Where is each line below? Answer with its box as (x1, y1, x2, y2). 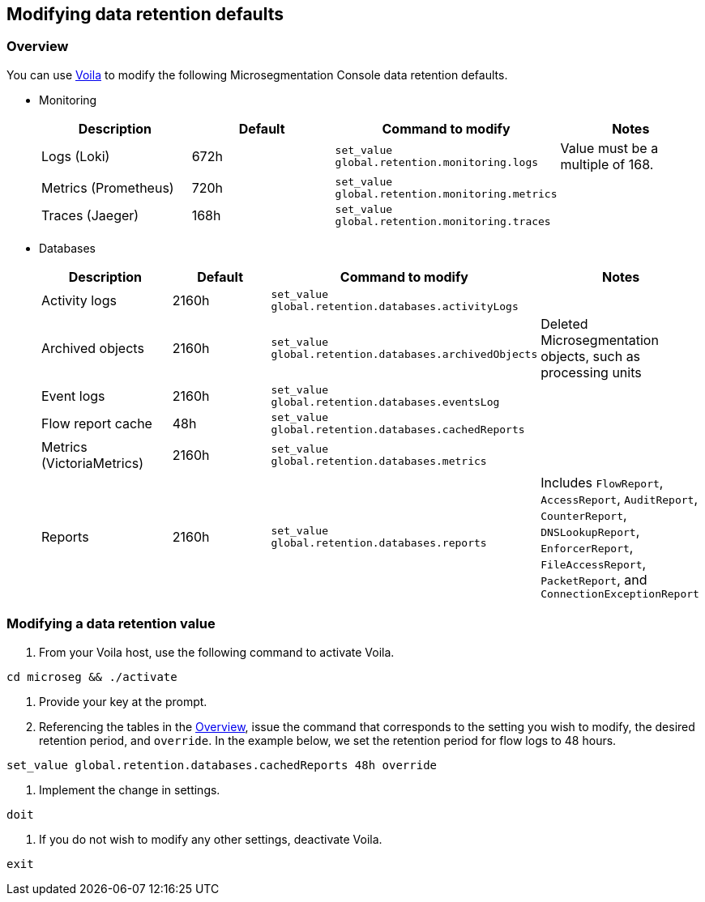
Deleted (540, 315, 588, 332)
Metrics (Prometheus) (41, 179, 174, 196)
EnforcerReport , (540, 538, 634, 555)
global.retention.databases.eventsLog (271, 395, 500, 408)
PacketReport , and (540, 571, 647, 588)
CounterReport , (540, 506, 627, 523)
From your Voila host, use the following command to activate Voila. (39, 645, 395, 659)
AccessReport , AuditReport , (540, 490, 698, 507)
